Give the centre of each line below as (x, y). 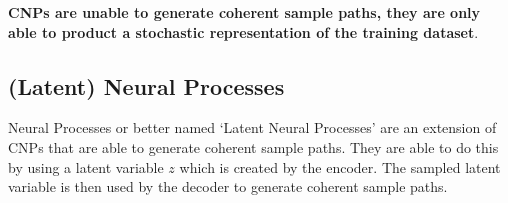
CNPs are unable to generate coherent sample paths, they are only (244, 12)
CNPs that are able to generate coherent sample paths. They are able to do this (253, 146)
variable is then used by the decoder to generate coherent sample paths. (228, 186)
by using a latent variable (86, 166)
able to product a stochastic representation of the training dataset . (243, 31)
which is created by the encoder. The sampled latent (340, 166)
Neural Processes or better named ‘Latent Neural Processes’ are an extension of (252, 127)
